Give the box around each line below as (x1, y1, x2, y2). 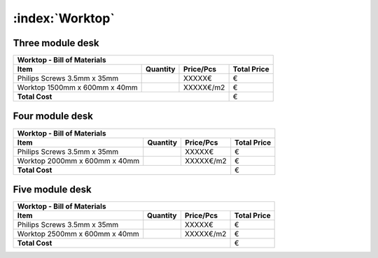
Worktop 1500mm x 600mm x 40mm (17, 83, 138, 92)
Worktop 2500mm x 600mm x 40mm (17, 229, 139, 239)
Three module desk (13, 37, 99, 49)
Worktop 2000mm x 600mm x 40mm (17, 156, 140, 166)
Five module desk (13, 184, 92, 195)
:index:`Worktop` (13, 10, 115, 26)
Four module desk (13, 110, 94, 122)
